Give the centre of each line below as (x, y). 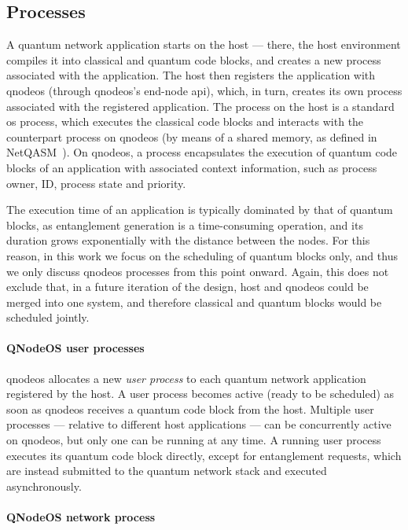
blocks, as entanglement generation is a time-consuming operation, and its (185, 225)
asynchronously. (44, 486)
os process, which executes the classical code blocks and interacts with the (185, 121)
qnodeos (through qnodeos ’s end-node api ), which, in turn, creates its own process (204, 90)
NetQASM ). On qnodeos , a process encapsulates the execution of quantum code (202, 152)
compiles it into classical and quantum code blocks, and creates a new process (194, 59)
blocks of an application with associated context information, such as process (192, 167)
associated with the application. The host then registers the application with (191, 75)
